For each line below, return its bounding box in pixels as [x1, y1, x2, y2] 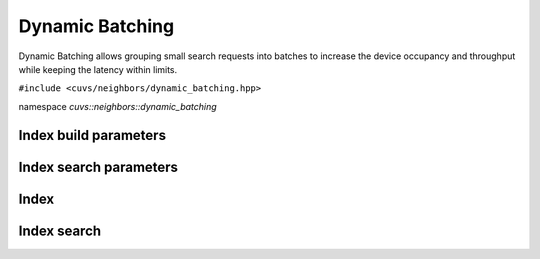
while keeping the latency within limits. [18, 63, 178, 75]
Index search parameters [18, 158, 179, 175]
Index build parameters [18, 126, 167, 144]
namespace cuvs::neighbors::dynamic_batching [18, 100, 217, 112]
